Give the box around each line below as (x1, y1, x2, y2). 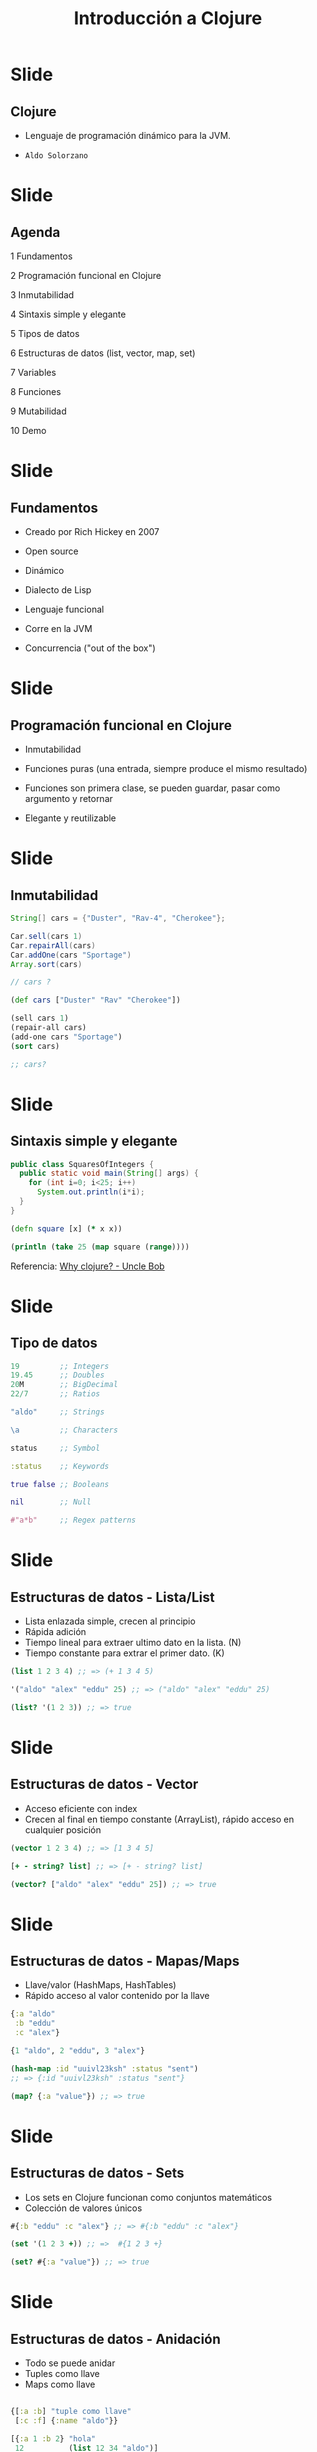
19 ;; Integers (10, 1361, 110, 1371)
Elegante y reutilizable (24, 812, 117, 824)
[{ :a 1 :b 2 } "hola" (10, 2433, 97, 2444)
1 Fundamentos (10, 250, 73, 262)
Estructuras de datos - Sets (10, 2165, 185, 2182)
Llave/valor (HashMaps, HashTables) (24, 1979, 177, 1991)
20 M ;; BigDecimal (10, 1380, 118, 1390)
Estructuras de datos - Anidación (10, 2330, 222, 2347)
